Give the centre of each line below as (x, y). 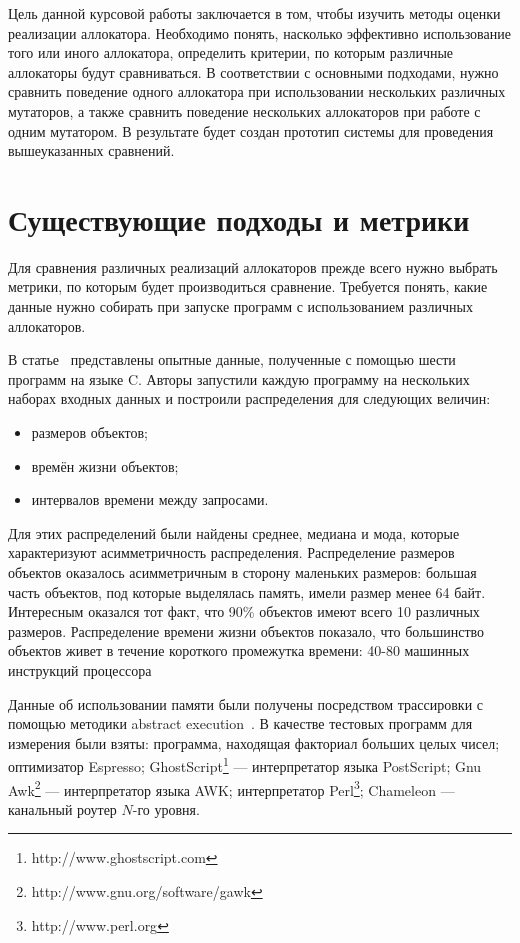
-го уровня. (166, 808)
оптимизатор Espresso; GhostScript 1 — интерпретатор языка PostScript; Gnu (245, 764)
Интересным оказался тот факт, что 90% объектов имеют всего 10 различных (244, 611)
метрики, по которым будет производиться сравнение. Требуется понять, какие (248, 286)
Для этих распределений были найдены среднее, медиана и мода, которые (234, 532)
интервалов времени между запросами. (150, 499)
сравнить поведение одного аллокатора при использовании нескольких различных (257, 91)
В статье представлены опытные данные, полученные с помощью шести (232, 359)
